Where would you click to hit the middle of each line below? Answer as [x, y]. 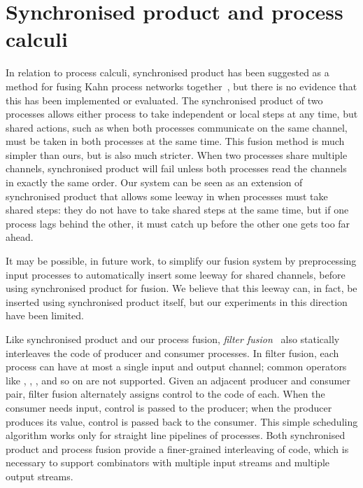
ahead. [20, 237]
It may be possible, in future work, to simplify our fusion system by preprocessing [181, 261]
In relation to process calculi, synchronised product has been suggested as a [168, 72]
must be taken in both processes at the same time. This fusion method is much [175, 141]
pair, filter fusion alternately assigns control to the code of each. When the [165, 394]
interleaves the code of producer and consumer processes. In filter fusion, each [172, 353]
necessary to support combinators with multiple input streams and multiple [168, 462]
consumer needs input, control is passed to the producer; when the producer [169, 407]
